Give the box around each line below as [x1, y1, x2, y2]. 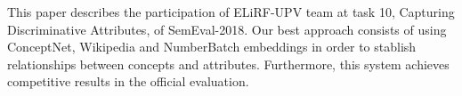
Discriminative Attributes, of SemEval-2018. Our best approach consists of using [7, 20, 447, 38]
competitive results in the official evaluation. [7, 72, 249, 91]
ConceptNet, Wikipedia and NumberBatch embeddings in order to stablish [7, 37, 417, 56]
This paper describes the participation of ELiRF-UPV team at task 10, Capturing [7, 3, 455, 20]
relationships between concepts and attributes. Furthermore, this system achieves [7, 54, 450, 73]
